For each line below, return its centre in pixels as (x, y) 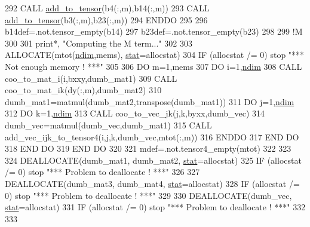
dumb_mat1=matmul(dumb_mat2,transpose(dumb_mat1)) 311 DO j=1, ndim (150, 101)
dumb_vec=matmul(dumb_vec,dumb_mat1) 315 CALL (108, 125)
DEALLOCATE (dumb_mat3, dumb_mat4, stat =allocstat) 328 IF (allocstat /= (152, 183)
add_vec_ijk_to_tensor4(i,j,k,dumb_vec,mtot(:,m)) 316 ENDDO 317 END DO (152, 136)
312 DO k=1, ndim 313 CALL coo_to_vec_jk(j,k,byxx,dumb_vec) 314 (135, 113)
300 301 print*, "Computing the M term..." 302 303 (99, 43)
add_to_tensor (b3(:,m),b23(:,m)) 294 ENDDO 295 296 (106, 19)
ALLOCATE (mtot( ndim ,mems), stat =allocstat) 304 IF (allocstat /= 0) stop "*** (155, 55)
